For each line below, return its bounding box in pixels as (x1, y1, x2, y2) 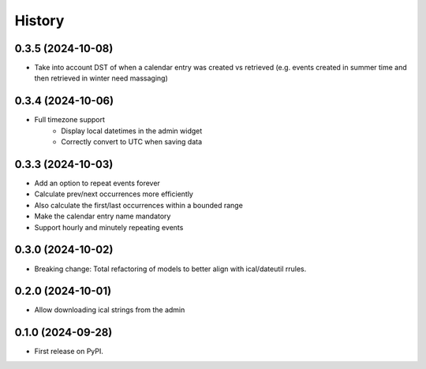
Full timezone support (34, 115, 106, 125)
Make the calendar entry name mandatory (34, 211, 171, 221)
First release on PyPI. (34, 347, 104, 356)
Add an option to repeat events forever (34, 178, 161, 188)
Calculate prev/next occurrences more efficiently (34, 189, 193, 199)
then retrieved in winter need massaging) (34, 73, 169, 83)
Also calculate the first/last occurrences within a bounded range (34, 200, 244, 210)
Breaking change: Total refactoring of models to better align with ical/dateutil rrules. (34, 264, 307, 274)
